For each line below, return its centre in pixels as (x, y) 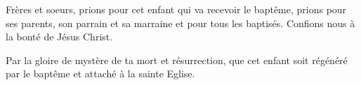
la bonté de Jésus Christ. (59, 37)
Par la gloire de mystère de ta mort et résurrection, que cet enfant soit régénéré (177, 60)
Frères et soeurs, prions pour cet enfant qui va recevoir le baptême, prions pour (176, 9)
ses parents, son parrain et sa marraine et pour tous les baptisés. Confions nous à (180, 23)
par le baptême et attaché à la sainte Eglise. (100, 74)
